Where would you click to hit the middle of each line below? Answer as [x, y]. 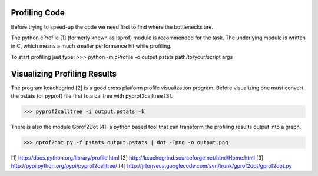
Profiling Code [38, 13]
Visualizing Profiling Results [64, 74]
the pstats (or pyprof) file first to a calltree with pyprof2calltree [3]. [92, 96]
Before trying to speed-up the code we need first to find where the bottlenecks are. [112, 27]
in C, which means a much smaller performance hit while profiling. [91, 46]
